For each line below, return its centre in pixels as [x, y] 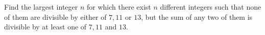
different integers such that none [211, 7]
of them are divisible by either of [55, 16]
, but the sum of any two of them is [197, 16]
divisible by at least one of [45, 27]
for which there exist [119, 7]
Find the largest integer [41, 7]
